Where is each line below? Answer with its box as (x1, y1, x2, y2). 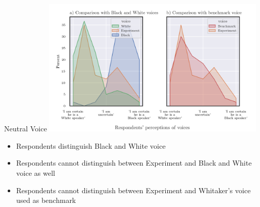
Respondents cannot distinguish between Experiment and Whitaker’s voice (16, 185, 251, 195)
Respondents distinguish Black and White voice (16, 140, 166, 151)
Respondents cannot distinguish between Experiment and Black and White (16, 157, 252, 168)
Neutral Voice (4, 123, 47, 134)
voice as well (16, 168, 55, 178)
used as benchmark (16, 195, 76, 205)
